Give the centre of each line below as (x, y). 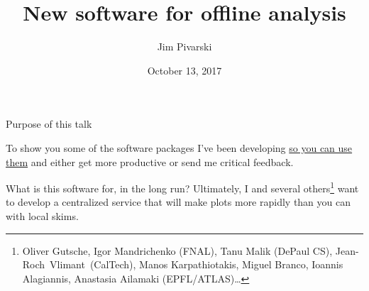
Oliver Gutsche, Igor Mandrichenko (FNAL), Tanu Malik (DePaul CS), (177, 250)
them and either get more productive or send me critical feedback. (150, 161)
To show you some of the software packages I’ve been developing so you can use (179, 147)
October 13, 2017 (184, 70)
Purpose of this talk (49, 124)
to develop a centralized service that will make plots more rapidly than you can (178, 202)
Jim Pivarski (184, 46)
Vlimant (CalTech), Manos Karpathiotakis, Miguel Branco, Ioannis (197, 264)
